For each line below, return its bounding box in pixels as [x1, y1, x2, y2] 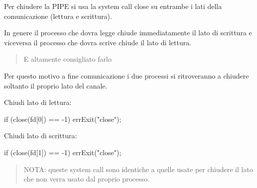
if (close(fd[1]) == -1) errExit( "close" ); [4, 147, 122, 157]
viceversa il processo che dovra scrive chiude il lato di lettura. [4, 37, 192, 47]
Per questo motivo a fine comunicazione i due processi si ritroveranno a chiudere [4, 70, 249, 81]
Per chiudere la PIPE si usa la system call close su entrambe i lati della [4, 1, 222, 11]
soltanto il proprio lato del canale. [4, 80, 108, 91]
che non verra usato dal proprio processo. [23, 174, 150, 184]
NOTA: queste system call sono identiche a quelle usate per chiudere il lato [23, 164, 253, 174]
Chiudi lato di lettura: [4, 97, 72, 107]
